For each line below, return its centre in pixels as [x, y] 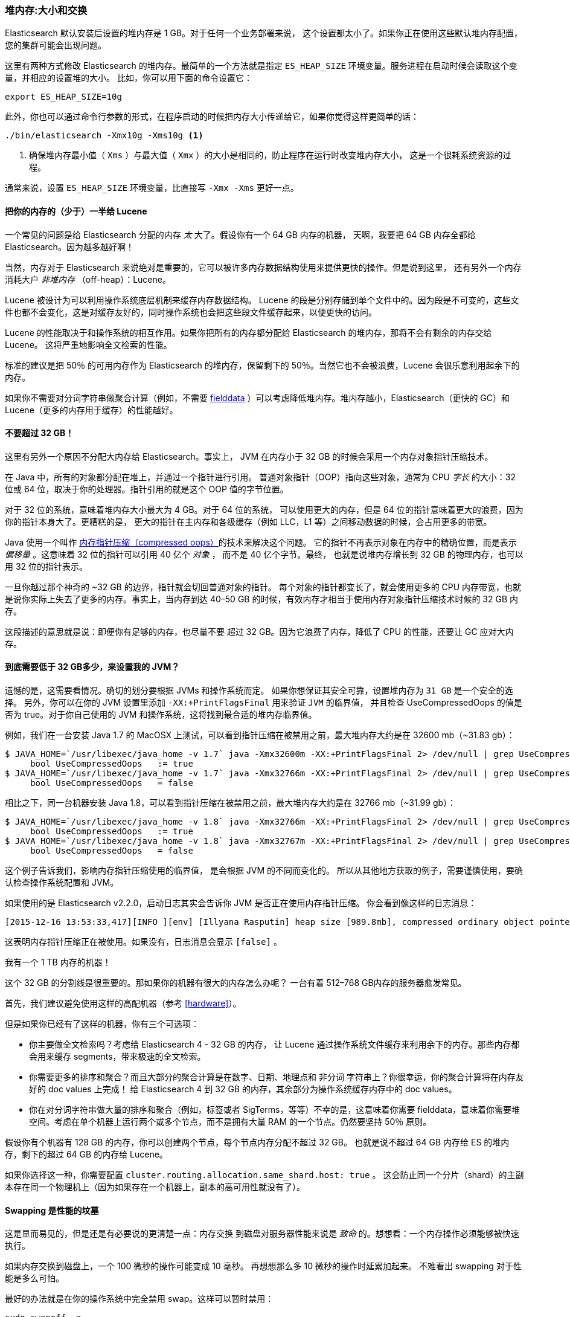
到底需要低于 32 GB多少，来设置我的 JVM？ [92, 667]
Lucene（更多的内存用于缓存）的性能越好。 [91, 410]
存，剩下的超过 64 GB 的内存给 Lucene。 [86, 1154]
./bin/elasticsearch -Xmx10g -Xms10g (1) [104, 136]
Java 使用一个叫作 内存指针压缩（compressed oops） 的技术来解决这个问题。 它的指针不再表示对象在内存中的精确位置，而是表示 [261, 542]
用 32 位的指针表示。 [46, 566]
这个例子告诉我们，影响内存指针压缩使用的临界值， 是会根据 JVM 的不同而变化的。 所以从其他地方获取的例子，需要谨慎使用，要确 [264, 871]
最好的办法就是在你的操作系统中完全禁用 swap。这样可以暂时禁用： [139, 1299]
